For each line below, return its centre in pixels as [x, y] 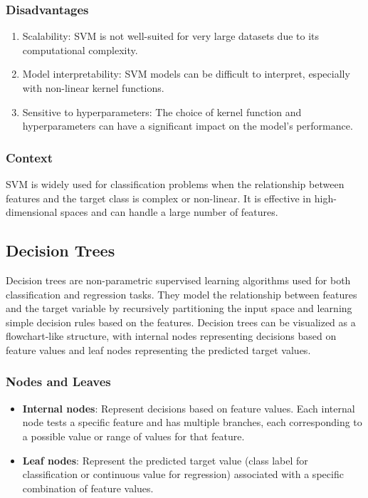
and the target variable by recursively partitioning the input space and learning [179, 308]
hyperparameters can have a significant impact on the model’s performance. [188, 126]
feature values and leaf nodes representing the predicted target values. [158, 349]
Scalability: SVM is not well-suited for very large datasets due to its [171, 36]
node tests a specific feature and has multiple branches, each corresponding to [192, 422]
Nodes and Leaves [58, 382]
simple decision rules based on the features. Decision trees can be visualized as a [181, 322]
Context [30, 157]
